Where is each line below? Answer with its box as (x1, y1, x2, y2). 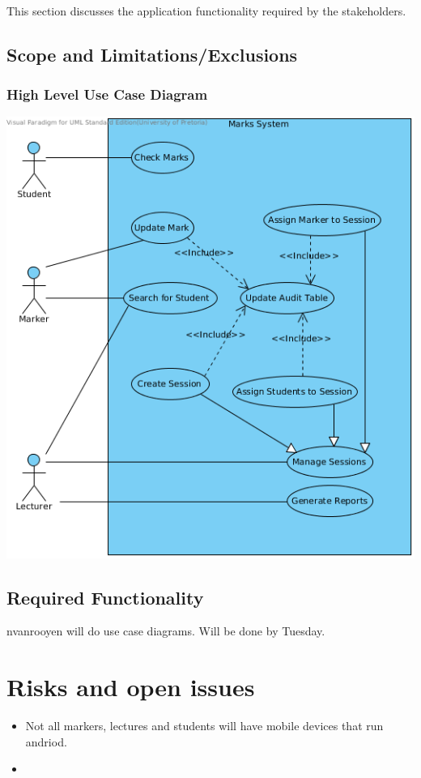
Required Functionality (6, 584, 204, 609)
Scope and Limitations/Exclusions (6, 41, 298, 66)
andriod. (25, 733, 67, 750)
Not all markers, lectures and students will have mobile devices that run (25, 717, 384, 734)
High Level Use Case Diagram (6, 83, 208, 104)
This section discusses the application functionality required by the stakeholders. (6, 2, 406, 19)
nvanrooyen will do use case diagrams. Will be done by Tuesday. (6, 622, 325, 639)
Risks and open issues (6, 670, 255, 703)
